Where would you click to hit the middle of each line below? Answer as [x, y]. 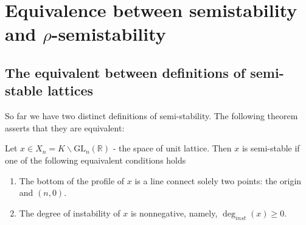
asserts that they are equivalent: [65, 127]
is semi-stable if [271, 148]
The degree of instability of [70, 213]
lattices [70, 90]
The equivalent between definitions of [125, 72]
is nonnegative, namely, [174, 213]
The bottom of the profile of [72, 180]
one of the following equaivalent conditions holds [96, 160]
